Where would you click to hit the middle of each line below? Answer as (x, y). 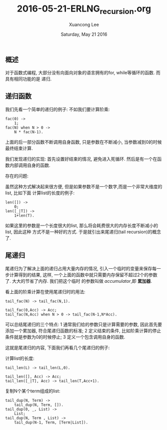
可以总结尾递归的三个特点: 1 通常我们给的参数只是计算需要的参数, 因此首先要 (84, 324)
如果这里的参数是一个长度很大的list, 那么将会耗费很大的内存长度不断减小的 (82, 225)
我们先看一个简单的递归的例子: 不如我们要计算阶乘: (57, 109)
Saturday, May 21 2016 (84, 34)
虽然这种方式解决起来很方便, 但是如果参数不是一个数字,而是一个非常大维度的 (84, 186)
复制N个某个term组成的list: (33, 391)
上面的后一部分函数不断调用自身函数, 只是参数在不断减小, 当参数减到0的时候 (83, 142)
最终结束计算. (19, 148)
